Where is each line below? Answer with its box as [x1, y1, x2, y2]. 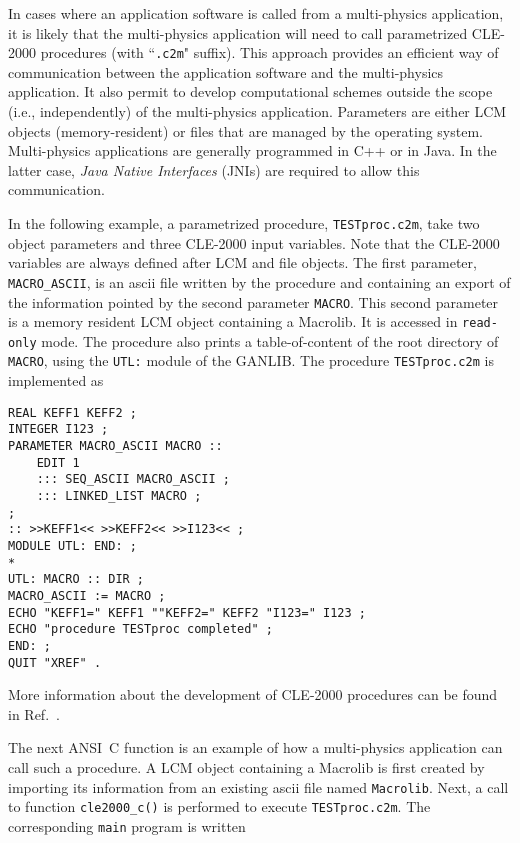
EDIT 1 [36, 455, 80, 470]
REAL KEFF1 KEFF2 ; [8, 405, 137, 420]
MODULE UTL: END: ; [8, 538, 137, 553]
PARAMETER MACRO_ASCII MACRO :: [8, 439, 223, 454]
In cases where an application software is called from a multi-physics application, [8, 3, 504, 23]
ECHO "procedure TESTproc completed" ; [8, 622, 273, 637]
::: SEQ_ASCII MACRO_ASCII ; [36, 472, 230, 487]
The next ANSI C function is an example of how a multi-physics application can [8, 737, 503, 758]
